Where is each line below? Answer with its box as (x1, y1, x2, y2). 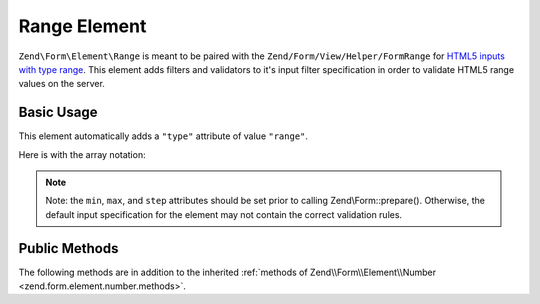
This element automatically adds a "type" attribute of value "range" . (18, 130, 309, 142)
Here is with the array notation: (18, 148, 146, 160)
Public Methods (18, 240, 119, 257)
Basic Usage (18, 104, 98, 121)
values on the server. (18, 78, 105, 90)
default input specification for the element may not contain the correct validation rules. (45, 208, 403, 220)
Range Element (18, 15, 147, 37)
